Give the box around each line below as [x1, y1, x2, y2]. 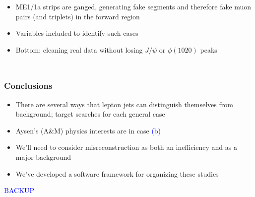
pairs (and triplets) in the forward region [15, 11, 140, 21]
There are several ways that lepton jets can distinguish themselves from [15, 99, 233, 109]
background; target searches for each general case [15, 109, 165, 119]
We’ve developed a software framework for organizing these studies [15, 168, 219, 179]
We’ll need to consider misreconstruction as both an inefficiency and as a [15, 142, 237, 152]
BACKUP [4, 185, 35, 196]
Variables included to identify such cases [15, 28, 138, 38]
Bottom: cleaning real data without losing [15, 44, 143, 55]
